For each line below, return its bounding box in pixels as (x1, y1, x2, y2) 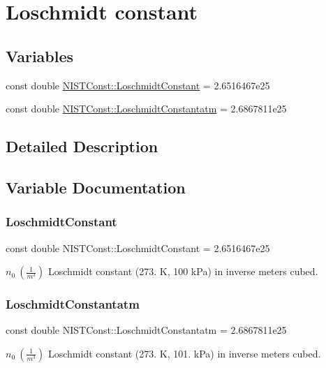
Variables (6, 45, 74, 66)
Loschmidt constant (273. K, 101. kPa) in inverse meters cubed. (47, 346, 321, 360)
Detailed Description (6, 135, 158, 157)
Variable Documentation (6, 176, 186, 198)
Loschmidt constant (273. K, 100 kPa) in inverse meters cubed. (47, 264, 318, 279)
